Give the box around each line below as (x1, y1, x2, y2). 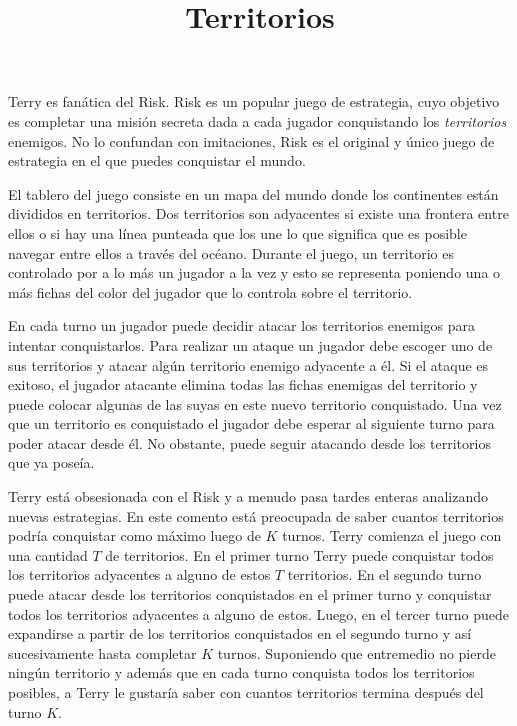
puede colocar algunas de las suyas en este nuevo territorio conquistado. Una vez (8, 393, 502, 414)
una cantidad (8, 544, 88, 565)
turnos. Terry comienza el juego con (282, 525, 502, 546)
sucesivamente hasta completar (8, 642, 197, 663)
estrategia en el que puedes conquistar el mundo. (8, 150, 306, 171)
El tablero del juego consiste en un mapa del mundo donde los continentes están (8, 183, 499, 204)
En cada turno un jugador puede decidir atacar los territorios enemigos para (8, 315, 476, 336)
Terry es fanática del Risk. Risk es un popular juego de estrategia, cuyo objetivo (8, 91, 500, 112)
